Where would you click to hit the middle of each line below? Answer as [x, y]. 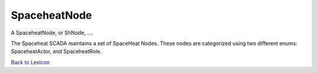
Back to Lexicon [30, 62]
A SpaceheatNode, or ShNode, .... [52, 33]
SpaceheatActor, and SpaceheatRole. [56, 51]
